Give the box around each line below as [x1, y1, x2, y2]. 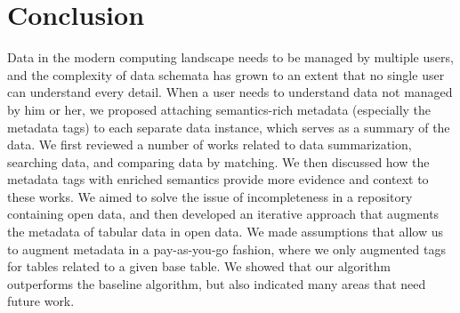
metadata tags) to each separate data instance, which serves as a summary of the [7, 117, 450, 136]
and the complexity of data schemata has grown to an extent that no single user [7, 65, 445, 84]
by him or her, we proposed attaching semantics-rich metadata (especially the [7, 100, 432, 118]
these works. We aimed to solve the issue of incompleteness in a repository [7, 187, 413, 205]
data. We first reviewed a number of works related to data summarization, [7, 135, 412, 154]
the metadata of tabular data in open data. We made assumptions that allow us [7, 222, 443, 241]
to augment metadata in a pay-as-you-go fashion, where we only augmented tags [7, 239, 446, 258]
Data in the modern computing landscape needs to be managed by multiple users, [7, 48, 454, 67]
